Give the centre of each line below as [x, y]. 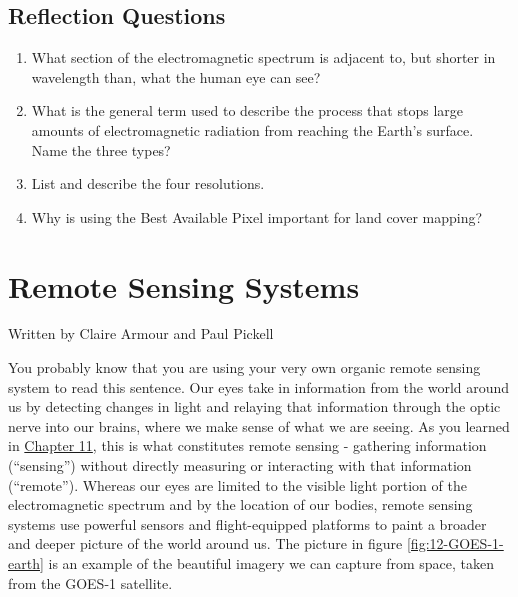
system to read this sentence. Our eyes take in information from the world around [259, 386]
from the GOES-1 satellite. [90, 582]
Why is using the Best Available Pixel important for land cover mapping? [257, 216]
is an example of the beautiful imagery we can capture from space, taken [271, 563]
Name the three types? [101, 149]
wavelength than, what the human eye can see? [176, 76]
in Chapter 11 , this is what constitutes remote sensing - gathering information [247, 445]
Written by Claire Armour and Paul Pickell [141, 333]
